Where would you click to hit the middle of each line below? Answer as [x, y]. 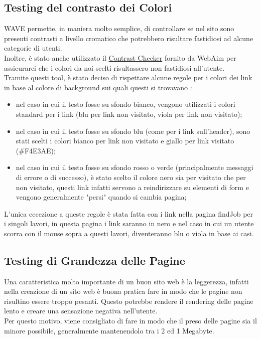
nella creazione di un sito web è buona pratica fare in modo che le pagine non [123, 291]
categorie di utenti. [33, 48]
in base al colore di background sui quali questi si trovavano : [98, 87]
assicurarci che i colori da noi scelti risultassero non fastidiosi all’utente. [114, 67]
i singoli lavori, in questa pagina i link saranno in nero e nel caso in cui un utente [129, 223]
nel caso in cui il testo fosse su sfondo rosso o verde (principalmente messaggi [135, 167]
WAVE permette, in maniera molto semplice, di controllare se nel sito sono [119, 28]
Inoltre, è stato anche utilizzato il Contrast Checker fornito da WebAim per [120, 57]
